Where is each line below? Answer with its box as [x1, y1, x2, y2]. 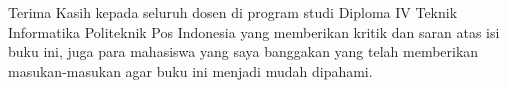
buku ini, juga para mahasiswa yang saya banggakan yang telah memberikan [8, 41, 479, 62]
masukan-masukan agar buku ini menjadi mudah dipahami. [8, 60, 373, 81]
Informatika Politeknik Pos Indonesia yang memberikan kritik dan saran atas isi [8, 21, 500, 42]
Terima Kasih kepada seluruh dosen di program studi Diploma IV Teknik [8, 2, 458, 22]
